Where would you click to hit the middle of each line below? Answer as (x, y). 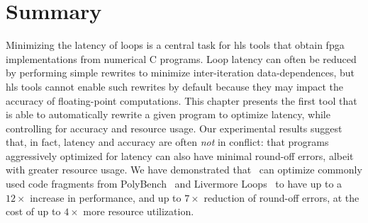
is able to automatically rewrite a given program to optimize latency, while (168, 114)
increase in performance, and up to (106, 197)
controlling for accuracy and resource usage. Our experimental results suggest (174, 128)
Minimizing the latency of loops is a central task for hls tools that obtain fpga (175, 45)
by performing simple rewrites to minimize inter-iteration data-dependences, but (180, 73)
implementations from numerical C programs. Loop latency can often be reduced (181, 58)
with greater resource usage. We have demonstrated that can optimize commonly (184, 170)
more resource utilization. (139, 211)
